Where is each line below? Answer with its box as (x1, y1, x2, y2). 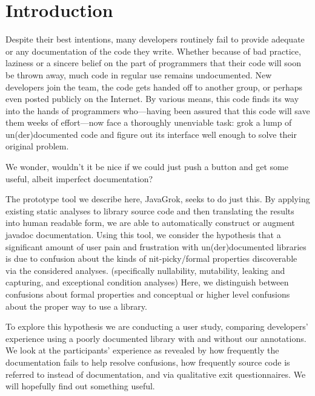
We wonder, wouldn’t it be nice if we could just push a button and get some (5, 160, 288, 173)
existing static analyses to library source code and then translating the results (5, 204, 294, 217)
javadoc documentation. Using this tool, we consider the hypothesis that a (5, 228, 281, 241)
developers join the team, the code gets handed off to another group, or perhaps (5, 80, 303, 93)
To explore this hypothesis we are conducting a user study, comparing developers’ (5, 320, 308, 333)
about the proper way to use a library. (5, 299, 147, 312)
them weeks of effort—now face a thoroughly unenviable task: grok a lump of (5, 116, 292, 129)
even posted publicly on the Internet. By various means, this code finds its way (5, 92, 299, 105)
